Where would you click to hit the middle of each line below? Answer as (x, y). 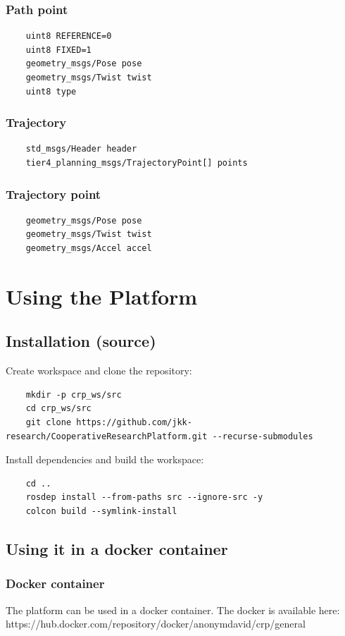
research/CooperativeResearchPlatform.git (107, 436)
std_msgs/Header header (81, 149)
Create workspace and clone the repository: (99, 371)
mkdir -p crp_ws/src (74, 395)
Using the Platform (102, 296)
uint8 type (51, 91)
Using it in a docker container (117, 548)
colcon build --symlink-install (101, 511)
